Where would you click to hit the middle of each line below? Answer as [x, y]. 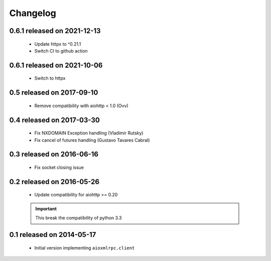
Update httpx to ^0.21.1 [58, 44]
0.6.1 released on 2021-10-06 [56, 65]
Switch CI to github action [61, 51]
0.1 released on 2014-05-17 [53, 235]
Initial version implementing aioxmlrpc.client [85, 247]
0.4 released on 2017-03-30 [54, 120]
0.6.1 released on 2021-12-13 [55, 31]
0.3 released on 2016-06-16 [54, 155]
